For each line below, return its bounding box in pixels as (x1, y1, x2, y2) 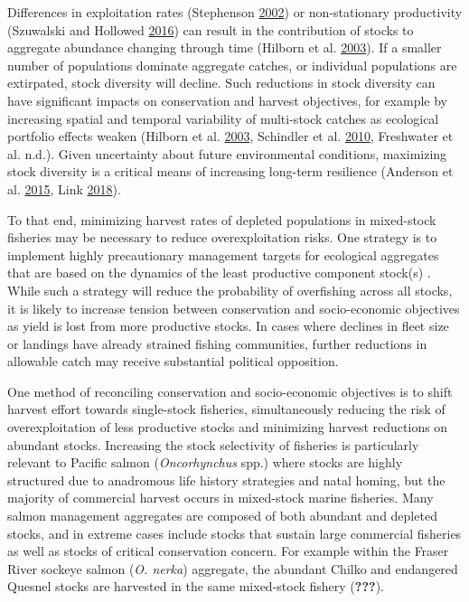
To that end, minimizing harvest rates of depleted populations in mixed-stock (7, 210, 436, 229)
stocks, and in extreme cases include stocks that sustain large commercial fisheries (7, 523, 462, 542)
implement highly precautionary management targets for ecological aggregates (7, 245, 439, 264)
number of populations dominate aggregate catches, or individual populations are (7, 55, 457, 74)
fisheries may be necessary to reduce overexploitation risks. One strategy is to (7, 228, 437, 247)
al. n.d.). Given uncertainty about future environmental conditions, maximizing (7, 144, 447, 163)
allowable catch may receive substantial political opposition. (7, 352, 339, 371)
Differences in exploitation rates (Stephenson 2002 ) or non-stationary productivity (7, 3, 463, 21)
